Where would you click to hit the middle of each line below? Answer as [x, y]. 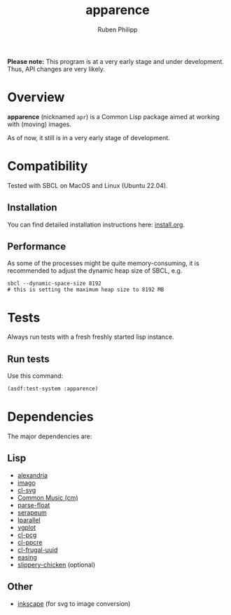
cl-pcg [27, 534]
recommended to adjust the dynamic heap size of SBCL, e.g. [95, 271]
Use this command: [35, 376]
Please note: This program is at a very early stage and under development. [115, 61]
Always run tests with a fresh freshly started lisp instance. [91, 337]
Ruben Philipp [118, 29]
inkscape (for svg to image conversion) [74, 603]
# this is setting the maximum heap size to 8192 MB [86, 290]
